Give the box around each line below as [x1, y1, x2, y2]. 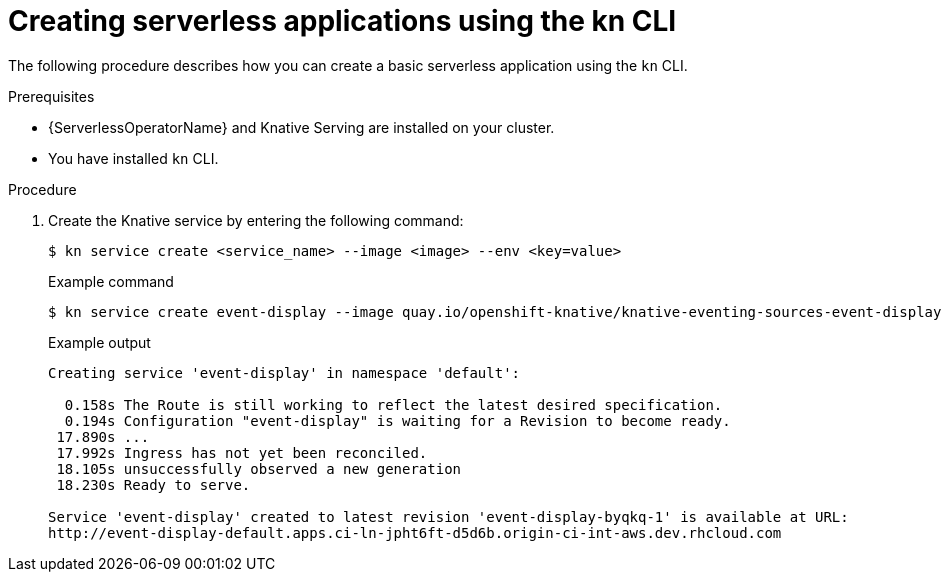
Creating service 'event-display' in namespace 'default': [48, 364, 521, 381]
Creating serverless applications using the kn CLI [8, 4, 677, 38]
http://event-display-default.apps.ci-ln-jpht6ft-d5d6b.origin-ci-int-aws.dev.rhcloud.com [48, 524, 782, 541]
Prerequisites [8, 87, 95, 105]
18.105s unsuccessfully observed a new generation [56, 460, 462, 477]
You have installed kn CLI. [48, 149, 219, 167]
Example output [48, 333, 151, 351]
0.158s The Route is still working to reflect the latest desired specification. [64, 396, 723, 413]
